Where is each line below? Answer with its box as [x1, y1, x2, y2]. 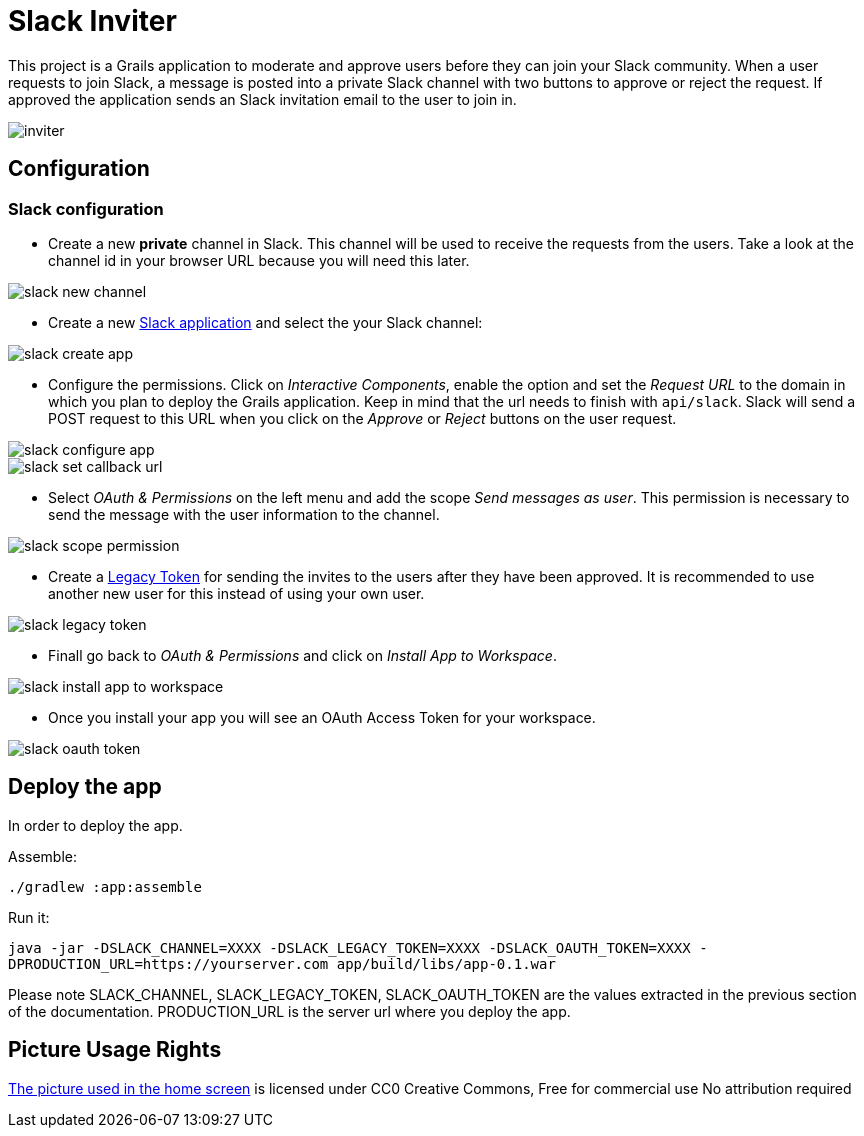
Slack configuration [8, 198, 164, 219]
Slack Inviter [8, 4, 177, 38]
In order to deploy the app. [8, 816, 183, 834]
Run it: [8, 908, 50, 926]
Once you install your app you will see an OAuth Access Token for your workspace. [48, 708, 596, 726]
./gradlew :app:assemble [8, 878, 202, 895]
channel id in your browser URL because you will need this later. [48, 251, 470, 269]
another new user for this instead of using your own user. [48, 584, 425, 602]
